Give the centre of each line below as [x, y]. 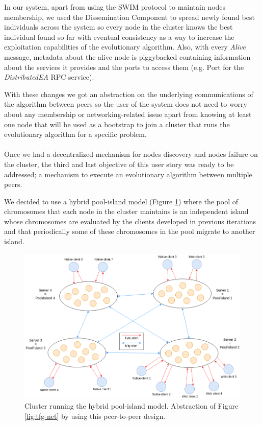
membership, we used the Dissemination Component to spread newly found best [129, 17]
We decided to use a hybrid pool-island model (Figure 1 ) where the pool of [121, 201]
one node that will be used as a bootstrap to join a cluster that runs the [117, 124]
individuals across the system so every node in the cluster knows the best [119, 27]
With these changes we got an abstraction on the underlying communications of [129, 94]
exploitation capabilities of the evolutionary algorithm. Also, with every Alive [125, 47]
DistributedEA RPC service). [49, 77]
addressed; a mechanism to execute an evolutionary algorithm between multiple [128, 174]
